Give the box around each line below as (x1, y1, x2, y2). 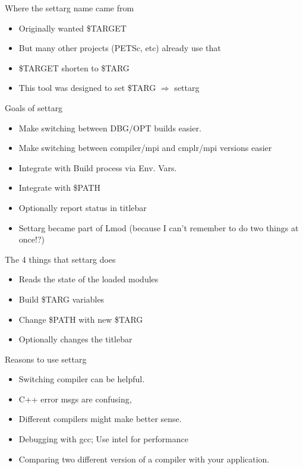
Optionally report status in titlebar (18, 201, 147, 213)
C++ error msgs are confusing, (18, 392, 132, 405)
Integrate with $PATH (18, 181, 100, 194)
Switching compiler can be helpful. (18, 373, 145, 385)
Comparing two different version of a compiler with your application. (18, 452, 270, 465)
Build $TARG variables (18, 292, 105, 305)
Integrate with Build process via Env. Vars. (18, 161, 177, 174)
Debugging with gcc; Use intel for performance (18, 433, 188, 445)
